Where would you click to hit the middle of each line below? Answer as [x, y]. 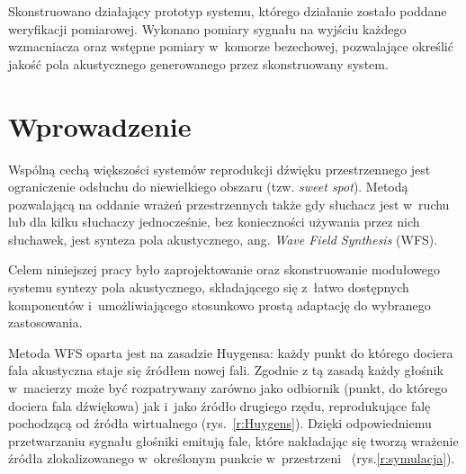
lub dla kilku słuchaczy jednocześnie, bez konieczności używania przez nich [214, 222]
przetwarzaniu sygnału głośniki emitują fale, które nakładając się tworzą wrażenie [233, 440]
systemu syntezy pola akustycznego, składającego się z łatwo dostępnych [209, 287]
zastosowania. [45, 322]
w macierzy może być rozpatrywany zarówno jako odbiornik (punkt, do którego [228, 388]
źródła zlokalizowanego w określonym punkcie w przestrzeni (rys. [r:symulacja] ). [232, 458]
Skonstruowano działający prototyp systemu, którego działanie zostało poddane [228, 11]
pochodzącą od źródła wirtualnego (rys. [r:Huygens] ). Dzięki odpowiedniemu [220, 423]
